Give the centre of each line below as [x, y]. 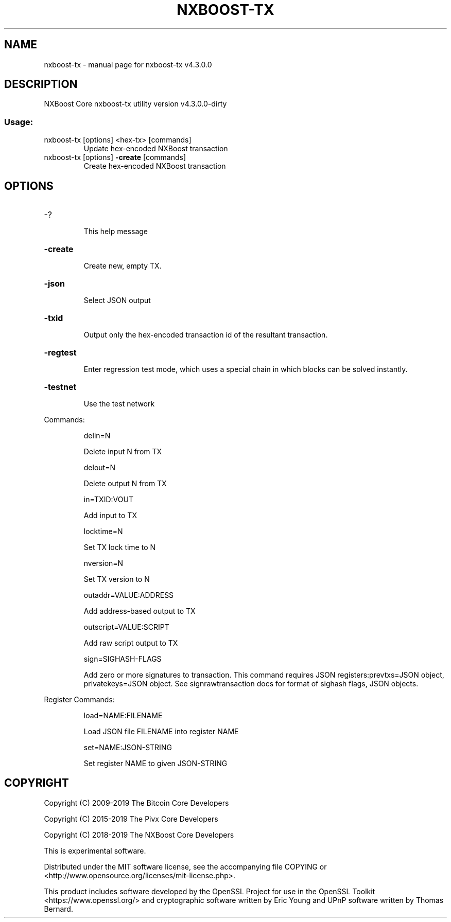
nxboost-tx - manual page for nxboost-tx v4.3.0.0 [128, 64]
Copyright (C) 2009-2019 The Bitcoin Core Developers [136, 803]
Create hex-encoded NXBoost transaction [155, 166]
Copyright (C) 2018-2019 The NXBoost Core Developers [139, 835]
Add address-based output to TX [140, 611]
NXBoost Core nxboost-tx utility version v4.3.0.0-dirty [135, 104]
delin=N [97, 436]
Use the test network [119, 404]
